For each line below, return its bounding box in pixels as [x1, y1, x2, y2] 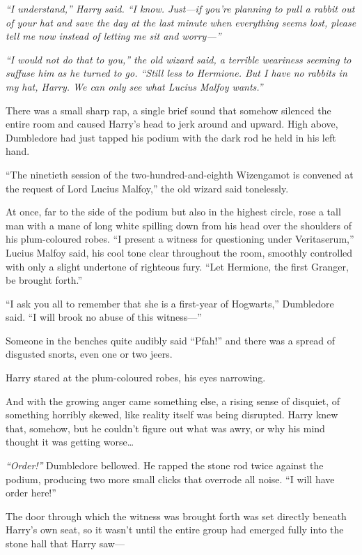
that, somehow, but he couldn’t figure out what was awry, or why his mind [6, 420, 325, 435]
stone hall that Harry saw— [6, 536, 125, 550]
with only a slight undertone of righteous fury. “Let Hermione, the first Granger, [6, 259, 349, 273]
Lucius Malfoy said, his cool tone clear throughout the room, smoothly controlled [6, 245, 353, 259]
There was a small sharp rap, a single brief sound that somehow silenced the [6, 102, 331, 117]
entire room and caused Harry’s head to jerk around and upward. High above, [6, 116, 338, 131]
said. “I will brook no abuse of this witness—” [6, 310, 202, 324]
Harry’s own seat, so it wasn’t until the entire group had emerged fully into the [6, 522, 344, 537]
